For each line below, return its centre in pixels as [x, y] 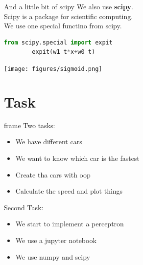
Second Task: [24, 207]
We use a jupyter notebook [56, 240]
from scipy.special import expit [58, 42]
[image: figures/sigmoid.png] [53, 69]
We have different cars [49, 142]
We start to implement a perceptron [70, 224]
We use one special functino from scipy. [63, 26]
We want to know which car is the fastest [77, 158]
